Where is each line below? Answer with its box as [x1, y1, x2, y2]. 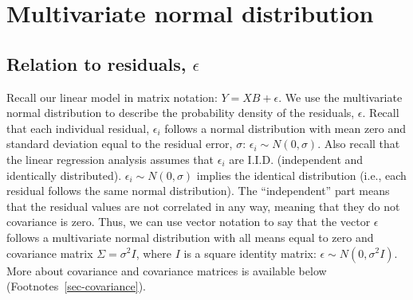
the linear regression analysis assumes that [6, 150, 214, 167]
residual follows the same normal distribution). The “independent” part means [6, 182, 390, 199]
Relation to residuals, [6, 51, 187, 76]
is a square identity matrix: [183, 244, 317, 261]
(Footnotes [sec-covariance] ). [6, 278, 146, 294]
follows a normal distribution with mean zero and [164, 119, 407, 136]
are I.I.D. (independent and [229, 150, 364, 167]
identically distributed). [6, 166, 122, 183]
